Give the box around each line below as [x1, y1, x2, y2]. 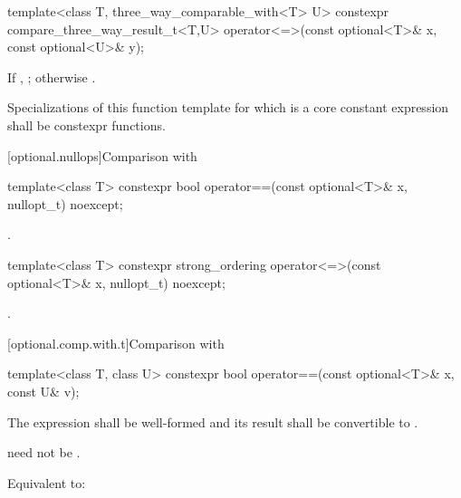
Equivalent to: [7, 473, 86, 492]
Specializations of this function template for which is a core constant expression [7, 98, 449, 117]
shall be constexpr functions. [7, 115, 166, 134]
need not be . [7, 443, 81, 462]
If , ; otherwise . [7, 67, 96, 86]
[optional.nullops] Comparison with [7, 146, 197, 165]
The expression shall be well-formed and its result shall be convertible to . [7, 412, 418, 431]
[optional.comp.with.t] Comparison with [7, 333, 225, 352]
